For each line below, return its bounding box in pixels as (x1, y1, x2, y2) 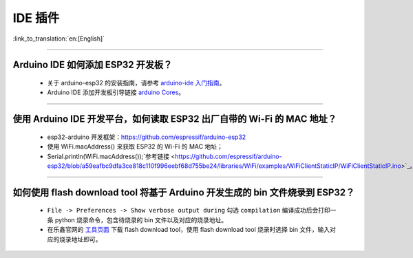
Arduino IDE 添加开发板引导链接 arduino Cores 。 (47, 88, 185, 96)
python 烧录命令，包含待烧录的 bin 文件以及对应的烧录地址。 (54, 215, 227, 224)
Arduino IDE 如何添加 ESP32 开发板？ (12, 59, 173, 71)
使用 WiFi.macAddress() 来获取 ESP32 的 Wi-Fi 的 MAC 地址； (47, 142, 223, 151)
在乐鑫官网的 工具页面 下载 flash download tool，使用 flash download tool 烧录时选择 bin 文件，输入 (47, 226, 330, 234)
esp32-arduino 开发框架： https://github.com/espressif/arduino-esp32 (47, 133, 246, 141)
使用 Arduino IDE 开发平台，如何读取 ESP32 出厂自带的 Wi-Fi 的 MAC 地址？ (12, 114, 337, 125)
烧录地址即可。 (59, 235, 102, 244)
